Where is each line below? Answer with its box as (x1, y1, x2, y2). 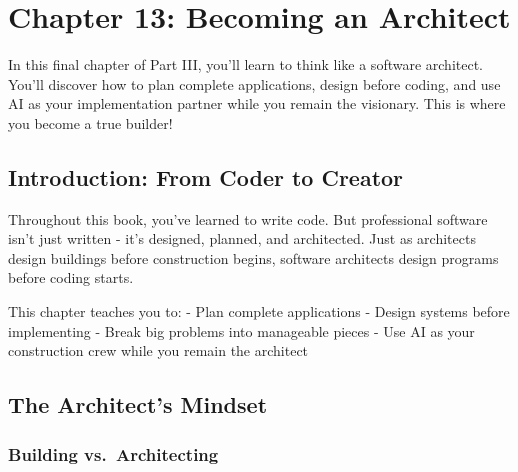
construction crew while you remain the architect (8, 340, 309, 361)
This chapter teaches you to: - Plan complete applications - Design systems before (8, 301, 510, 322)
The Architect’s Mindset (8, 389, 268, 420)
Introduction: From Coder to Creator (8, 161, 404, 192)
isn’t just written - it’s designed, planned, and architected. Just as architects (8, 228, 476, 249)
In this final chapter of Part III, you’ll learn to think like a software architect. (8, 54, 484, 75)
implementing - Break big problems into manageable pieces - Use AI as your (8, 320, 475, 341)
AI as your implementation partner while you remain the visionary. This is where (8, 93, 506, 114)
